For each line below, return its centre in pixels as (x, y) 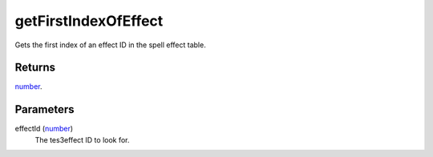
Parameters (45, 109)
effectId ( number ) (44, 129)
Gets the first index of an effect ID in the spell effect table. (110, 45)
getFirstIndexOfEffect (89, 21)
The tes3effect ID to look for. (82, 139)
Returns (35, 68)
